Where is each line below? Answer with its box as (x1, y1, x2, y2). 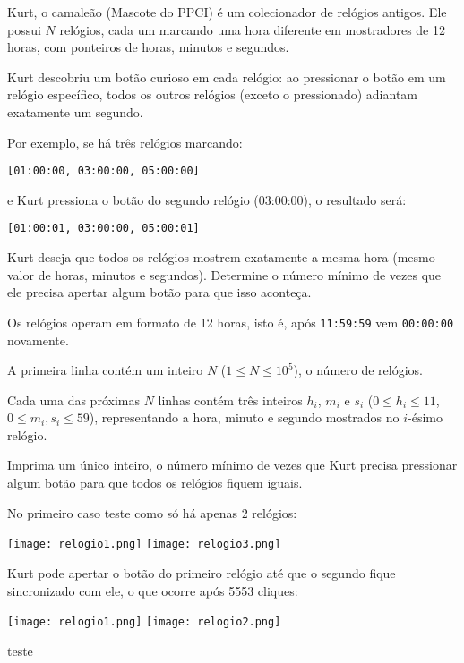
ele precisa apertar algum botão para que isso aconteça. (7, 283, 312, 302)
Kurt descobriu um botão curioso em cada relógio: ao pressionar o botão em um (7, 67, 446, 86)
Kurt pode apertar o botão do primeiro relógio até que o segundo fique (7, 563, 396, 582)
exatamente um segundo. (7, 102, 143, 121)
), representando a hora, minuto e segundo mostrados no (89, 408, 400, 427)
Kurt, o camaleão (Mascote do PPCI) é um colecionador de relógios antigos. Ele (7, 3, 447, 21)
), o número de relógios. (293, 361, 423, 379)
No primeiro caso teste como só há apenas (7, 503, 237, 522)
